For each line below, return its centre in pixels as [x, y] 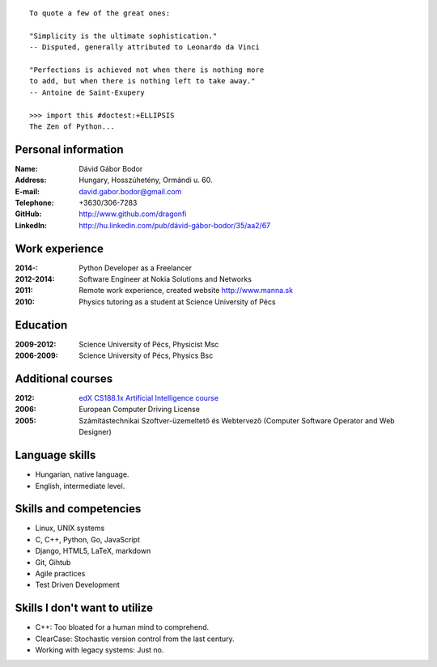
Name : [26, 168]
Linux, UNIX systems [70, 528]
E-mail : [28, 191]
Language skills [55, 455]
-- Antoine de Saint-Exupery [87, 92]
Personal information [70, 149]
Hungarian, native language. [82, 474]
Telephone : [34, 202]
